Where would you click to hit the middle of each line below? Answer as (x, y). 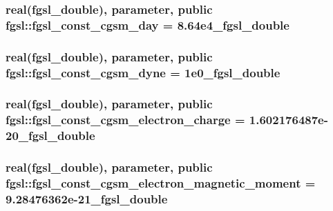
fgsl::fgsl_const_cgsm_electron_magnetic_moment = (161, 183)
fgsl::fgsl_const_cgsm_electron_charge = (125, 120)
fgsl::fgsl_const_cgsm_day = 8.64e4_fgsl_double (148, 24)
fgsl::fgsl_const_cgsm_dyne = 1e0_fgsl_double (143, 72)
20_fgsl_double (50, 135)
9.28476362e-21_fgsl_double (87, 198)
